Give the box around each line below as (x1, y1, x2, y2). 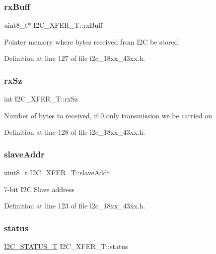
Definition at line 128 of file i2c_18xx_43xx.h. (4, 127, 145, 137)
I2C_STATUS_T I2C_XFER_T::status (4, 241, 128, 252)
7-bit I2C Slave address (4, 184, 74, 194)
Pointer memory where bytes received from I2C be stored (4, 36, 178, 47)
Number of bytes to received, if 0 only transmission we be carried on (4, 110, 212, 120)
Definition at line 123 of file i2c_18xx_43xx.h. (4, 201, 145, 211)
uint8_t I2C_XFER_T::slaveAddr (4, 167, 110, 178)
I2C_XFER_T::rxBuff (33, 20, 103, 30)
